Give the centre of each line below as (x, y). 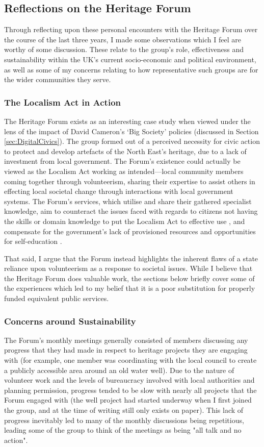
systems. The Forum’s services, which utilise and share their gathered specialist (128, 201)
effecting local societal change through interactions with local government (119, 191)
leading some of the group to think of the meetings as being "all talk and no (123, 430)
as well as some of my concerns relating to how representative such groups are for (131, 69)
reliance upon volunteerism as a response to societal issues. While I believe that (128, 268)
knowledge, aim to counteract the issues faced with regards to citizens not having (131, 211)
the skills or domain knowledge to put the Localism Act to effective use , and (125, 221)
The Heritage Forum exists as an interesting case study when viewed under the (127, 121)
